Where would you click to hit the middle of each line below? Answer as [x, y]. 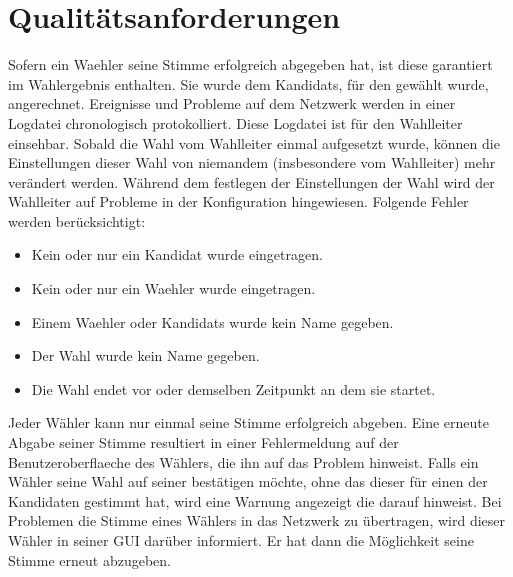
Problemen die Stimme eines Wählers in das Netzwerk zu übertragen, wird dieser [256, 520]
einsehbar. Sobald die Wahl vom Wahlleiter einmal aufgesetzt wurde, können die [254, 142]
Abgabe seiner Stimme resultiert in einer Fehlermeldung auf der [203, 442]
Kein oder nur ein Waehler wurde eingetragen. [173, 288]
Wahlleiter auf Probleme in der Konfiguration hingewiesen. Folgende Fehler [238, 201]
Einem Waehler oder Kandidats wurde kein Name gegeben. [212, 321]
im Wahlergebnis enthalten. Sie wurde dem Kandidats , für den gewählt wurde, [248, 83]
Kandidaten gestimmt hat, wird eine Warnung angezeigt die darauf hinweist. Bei [255, 500]
